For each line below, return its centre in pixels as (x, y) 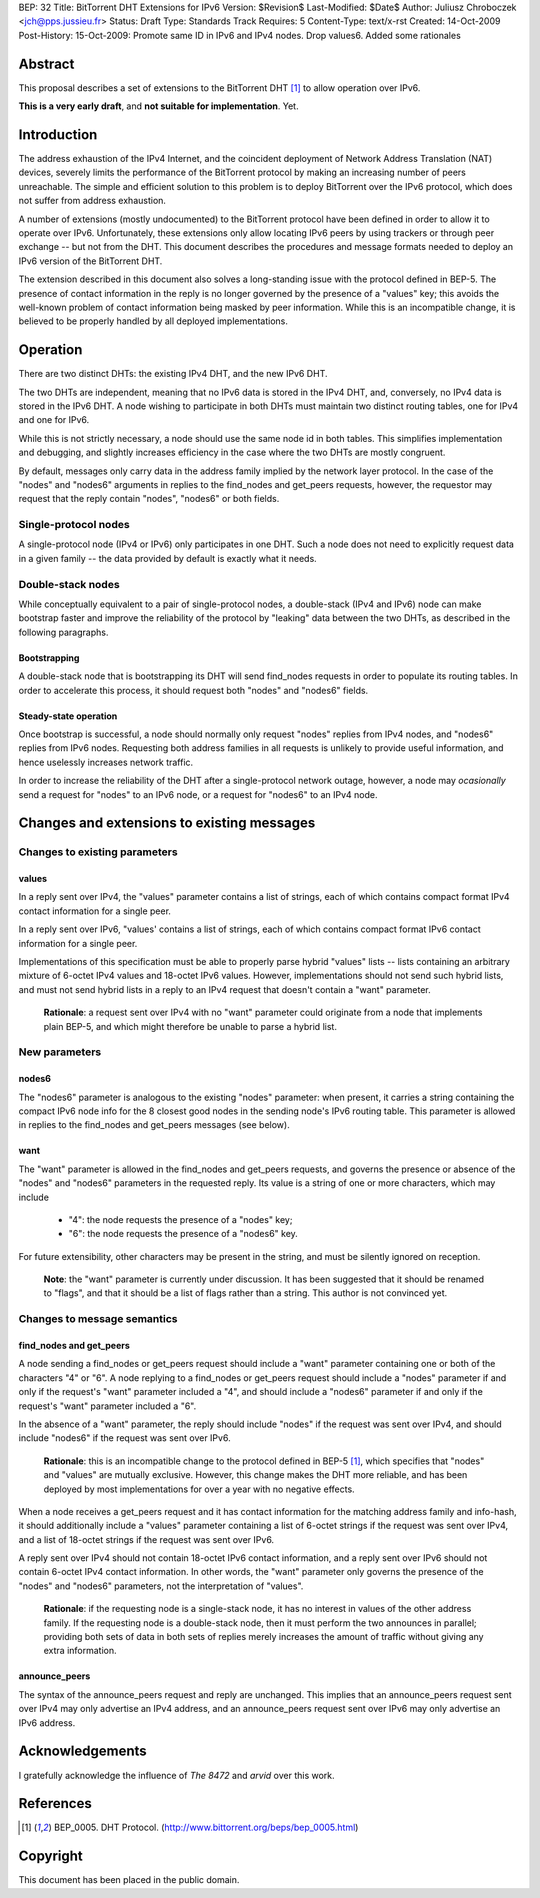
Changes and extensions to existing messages (167, 823)
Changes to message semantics (98, 1319)
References (55, 1803)
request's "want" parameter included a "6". (107, 1406)
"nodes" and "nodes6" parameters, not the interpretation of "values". (161, 1586)
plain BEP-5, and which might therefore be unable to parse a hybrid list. (190, 1026)
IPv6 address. (47, 1722)
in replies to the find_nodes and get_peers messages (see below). (154, 1125)
